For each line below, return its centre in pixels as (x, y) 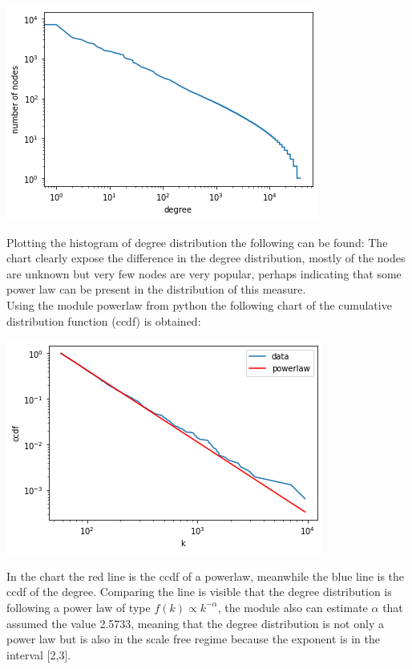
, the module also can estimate (293, 607)
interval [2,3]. (39, 654)
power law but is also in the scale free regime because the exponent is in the (193, 639)
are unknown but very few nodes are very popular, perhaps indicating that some (204, 273)
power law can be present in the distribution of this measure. (156, 289)
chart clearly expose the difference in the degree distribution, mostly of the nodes (206, 258)
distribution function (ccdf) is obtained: (104, 320)
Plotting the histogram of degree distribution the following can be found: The (197, 242)
